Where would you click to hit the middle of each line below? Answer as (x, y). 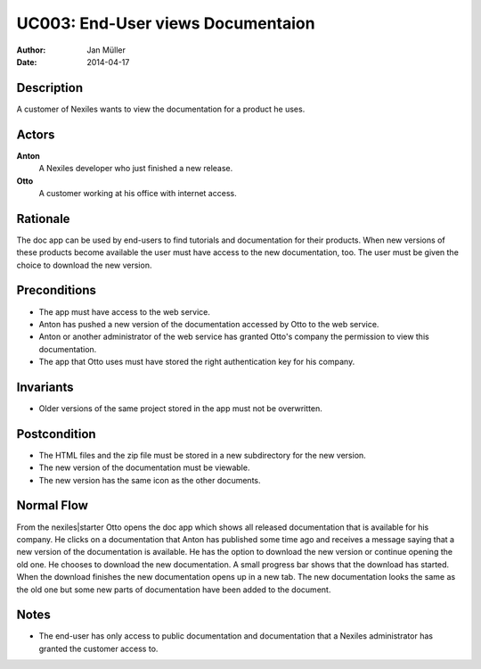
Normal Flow (53, 505)
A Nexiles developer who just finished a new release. (136, 169)
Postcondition (57, 434)
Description (50, 88)
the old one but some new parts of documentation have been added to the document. (174, 590)
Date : (27, 62)
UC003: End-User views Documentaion (166, 23)
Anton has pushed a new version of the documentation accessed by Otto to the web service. (209, 324)
